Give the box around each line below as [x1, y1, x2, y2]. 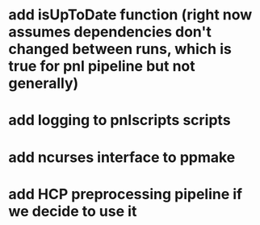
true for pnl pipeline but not [8, 57, 195, 76]
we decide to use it [8, 202, 137, 220]
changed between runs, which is [8, 40, 232, 58]
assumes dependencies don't [8, 23, 212, 41]
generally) [8, 74, 79, 93]
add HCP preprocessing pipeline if [8, 185, 243, 203]
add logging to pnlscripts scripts [8, 111, 232, 130]
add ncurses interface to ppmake [8, 148, 236, 166]
